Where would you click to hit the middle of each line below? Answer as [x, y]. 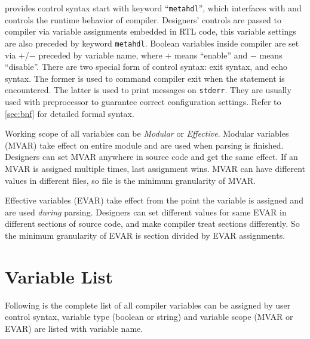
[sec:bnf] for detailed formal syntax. [70, 113]
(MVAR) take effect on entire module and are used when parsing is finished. [144, 145]
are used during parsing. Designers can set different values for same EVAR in [146, 212]
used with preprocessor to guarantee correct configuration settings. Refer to [143, 101]
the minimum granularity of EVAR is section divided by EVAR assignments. [145, 235]
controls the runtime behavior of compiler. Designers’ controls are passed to [143, 19]
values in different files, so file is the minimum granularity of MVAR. [131, 180]
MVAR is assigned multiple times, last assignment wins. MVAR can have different [155, 168]
